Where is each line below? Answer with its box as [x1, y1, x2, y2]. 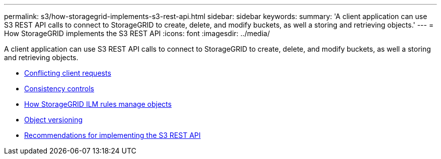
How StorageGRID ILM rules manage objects [24, 100, 172, 108]
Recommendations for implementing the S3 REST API [24, 131, 201, 139]
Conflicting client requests [24, 69, 111, 77]
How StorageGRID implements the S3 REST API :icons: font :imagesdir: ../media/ [4, 29, 270, 38]
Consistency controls [24, 84, 94, 93]
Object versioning [24, 115, 83, 124]
